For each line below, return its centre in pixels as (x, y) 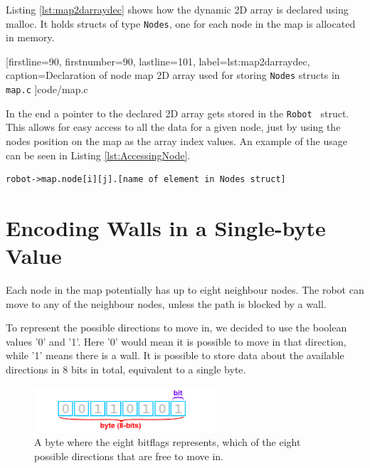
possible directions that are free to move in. (129, 456)
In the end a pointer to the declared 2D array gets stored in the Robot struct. (178, 113)
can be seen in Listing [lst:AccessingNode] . (98, 155)
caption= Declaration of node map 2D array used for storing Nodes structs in (173, 75)
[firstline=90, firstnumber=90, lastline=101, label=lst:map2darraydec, (158, 61)
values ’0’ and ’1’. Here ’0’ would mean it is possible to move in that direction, (176, 341)
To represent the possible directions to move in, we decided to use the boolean (176, 328)
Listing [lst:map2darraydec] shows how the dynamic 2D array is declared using (177, 9)
